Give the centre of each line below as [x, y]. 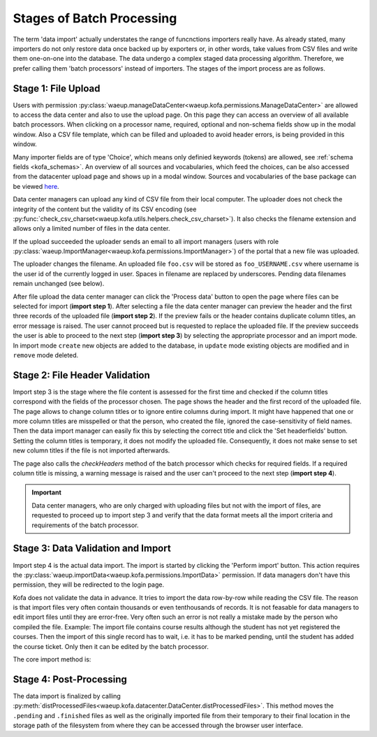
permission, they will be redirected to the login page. [89, 585]
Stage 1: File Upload [57, 88]
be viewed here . [36, 186]
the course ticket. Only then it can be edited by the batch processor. [111, 646]
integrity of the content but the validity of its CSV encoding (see [105, 209]
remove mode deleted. [46, 355]
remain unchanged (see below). [59, 284]
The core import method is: [52, 659]
